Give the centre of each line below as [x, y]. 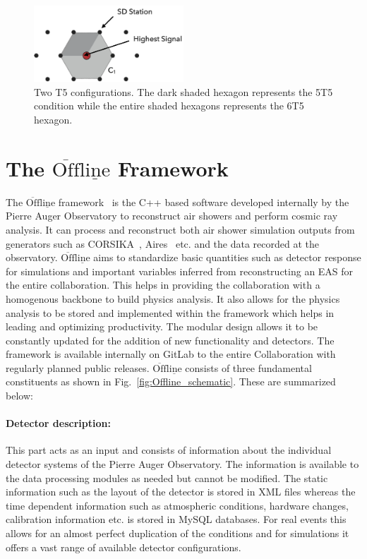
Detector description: [58, 423]
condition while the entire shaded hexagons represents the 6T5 [169, 106]
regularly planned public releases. [78, 367]
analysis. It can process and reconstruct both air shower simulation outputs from [180, 229]
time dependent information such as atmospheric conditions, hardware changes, [177, 505]
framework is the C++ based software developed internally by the [204, 202]
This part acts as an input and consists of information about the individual [169, 450]
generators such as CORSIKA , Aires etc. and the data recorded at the [163, 243]
